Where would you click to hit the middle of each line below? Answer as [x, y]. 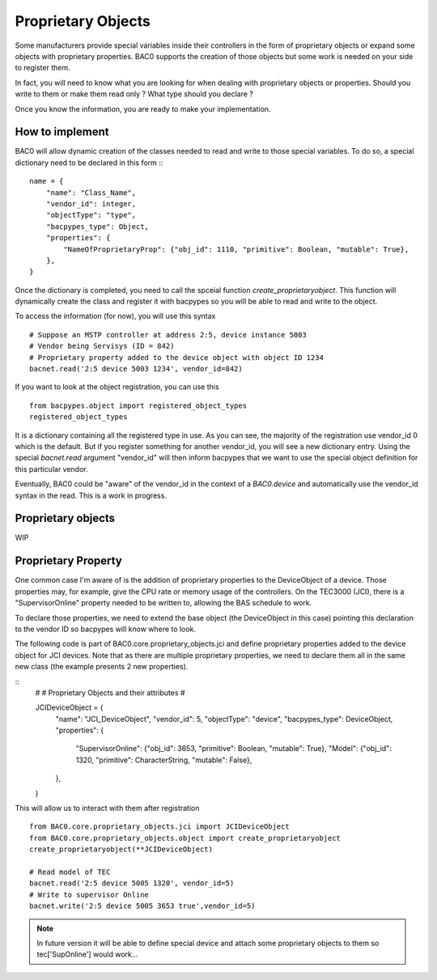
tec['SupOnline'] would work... [87, 954]
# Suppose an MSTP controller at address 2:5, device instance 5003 [168, 335]
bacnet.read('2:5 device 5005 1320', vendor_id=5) [132, 883]
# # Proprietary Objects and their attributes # [110, 693]
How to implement [62, 132]
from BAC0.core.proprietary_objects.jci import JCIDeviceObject [160, 827]
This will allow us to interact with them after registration [107, 808]
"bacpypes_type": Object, [98, 226]
